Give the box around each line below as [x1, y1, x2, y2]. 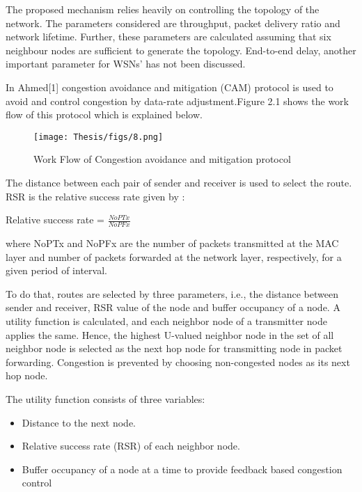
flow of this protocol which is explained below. [6, 107, 203, 122]
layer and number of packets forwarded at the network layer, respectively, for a [6, 249, 342, 264]
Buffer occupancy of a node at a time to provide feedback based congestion [22, 461, 343, 476]
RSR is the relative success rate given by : [6, 189, 185, 203]
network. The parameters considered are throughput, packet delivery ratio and [6, 15, 340, 30]
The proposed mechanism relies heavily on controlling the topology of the [6, 2, 320, 16]
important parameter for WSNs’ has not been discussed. [6, 56, 246, 71]
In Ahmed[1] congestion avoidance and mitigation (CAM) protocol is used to [6, 79, 333, 94]
